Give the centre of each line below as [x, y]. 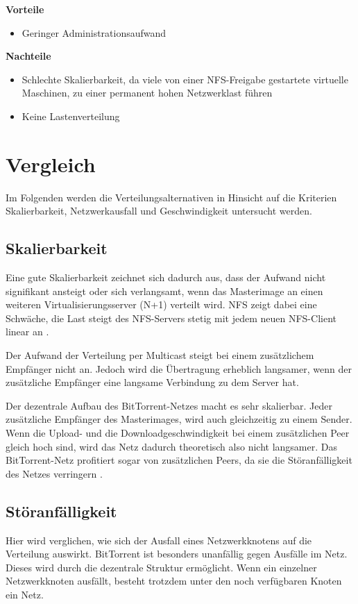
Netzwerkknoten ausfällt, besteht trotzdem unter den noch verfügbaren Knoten [174, 581]
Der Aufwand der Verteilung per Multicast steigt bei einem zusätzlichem [160, 355]
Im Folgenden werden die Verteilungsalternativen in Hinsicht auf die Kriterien [171, 197]
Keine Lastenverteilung [71, 116]
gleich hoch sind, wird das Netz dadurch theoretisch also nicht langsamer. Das [171, 446]
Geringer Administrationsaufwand [94, 32]
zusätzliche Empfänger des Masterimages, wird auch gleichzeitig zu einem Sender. [179, 419]
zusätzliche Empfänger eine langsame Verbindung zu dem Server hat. [152, 382]
